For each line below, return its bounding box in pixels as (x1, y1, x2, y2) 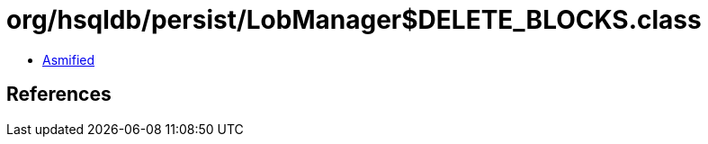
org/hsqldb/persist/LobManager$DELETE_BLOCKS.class (6, 4, 702, 35)
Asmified (42, 51, 95, 67)
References (6, 83, 112, 106)
